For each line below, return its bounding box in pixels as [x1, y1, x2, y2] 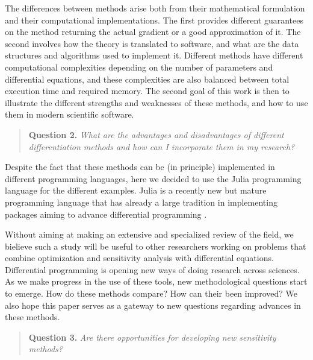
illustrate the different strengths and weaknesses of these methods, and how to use [5, 96, 308, 109]
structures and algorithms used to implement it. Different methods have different [5, 49, 303, 62]
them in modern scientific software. [5, 108, 134, 121]
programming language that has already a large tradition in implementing [5, 195, 277, 208]
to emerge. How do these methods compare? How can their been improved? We [5, 287, 297, 300]
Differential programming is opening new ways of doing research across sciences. [5, 263, 300, 276]
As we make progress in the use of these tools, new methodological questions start [5, 275, 308, 288]
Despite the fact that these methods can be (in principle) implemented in [5, 160, 275, 173]
